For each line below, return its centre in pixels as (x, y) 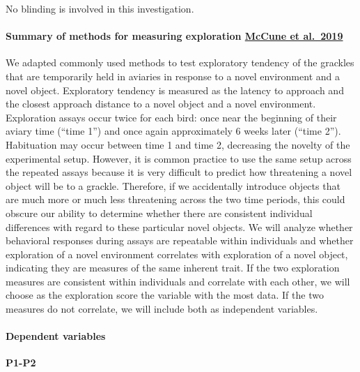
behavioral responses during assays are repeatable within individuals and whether (180, 240)
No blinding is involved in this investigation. (100, 8)
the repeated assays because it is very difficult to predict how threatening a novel (179, 172)
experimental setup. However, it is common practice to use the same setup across (179, 158)
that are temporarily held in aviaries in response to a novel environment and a (173, 76)
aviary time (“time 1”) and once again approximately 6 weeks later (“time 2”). (173, 131)
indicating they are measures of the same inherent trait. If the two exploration (173, 268)
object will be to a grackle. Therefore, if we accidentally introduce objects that (173, 185)
